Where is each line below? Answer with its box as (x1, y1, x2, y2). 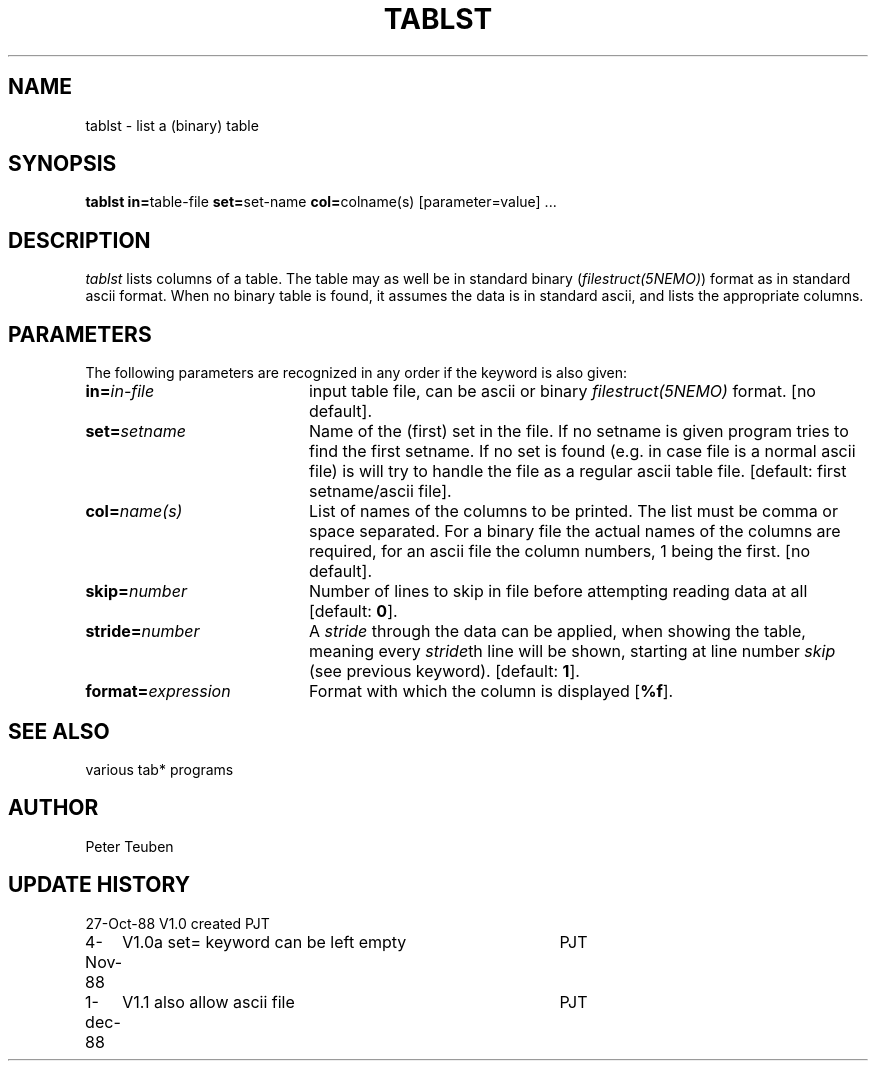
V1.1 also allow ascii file (122, 991, 295, 1012)
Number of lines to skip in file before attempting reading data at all (308, 581, 808, 602)
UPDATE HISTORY (8, 872, 191, 898)
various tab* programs (85, 760, 234, 778)
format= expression (85, 681, 231, 702)
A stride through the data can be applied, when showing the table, (308, 621, 806, 642)
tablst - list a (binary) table (85, 116, 259, 134)
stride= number (85, 621, 200, 642)
